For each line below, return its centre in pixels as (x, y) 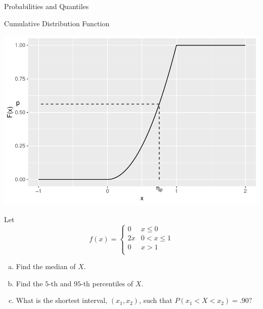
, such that (156, 300)
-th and (60, 283)
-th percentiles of (107, 283)
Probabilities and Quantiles (47, 6)
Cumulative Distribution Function (57, 23)
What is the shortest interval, (62, 300)
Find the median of (46, 266)
